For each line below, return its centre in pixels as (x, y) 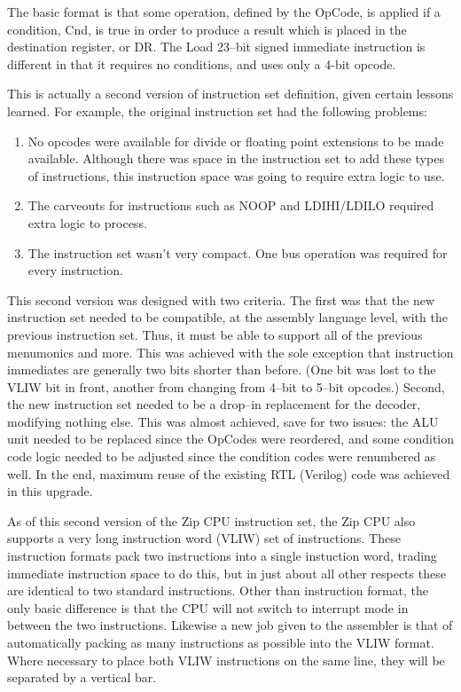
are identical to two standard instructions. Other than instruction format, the (218, 590)
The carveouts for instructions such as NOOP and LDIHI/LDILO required (231, 205)
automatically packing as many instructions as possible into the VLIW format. (221, 642)
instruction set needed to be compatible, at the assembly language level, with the (227, 317)
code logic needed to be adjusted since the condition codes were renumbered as (222, 456)
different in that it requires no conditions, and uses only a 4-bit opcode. (202, 63)
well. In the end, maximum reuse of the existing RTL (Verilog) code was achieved (229, 473)
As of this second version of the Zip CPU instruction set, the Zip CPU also (211, 520)
